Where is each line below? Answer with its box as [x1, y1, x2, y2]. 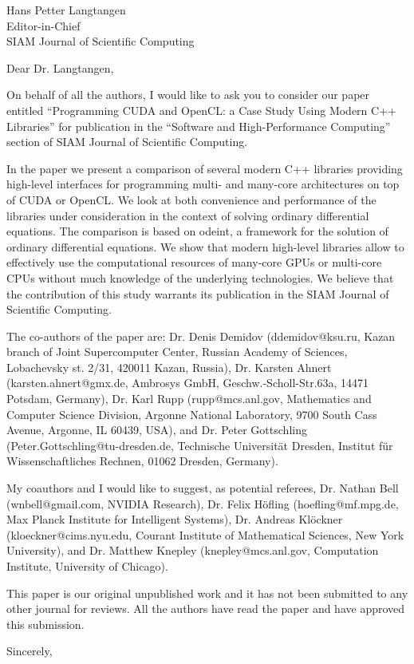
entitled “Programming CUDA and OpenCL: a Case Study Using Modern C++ [6, 101, 396, 118]
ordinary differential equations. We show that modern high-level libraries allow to [6, 238, 404, 255]
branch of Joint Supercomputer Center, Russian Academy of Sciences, [6, 343, 348, 360]
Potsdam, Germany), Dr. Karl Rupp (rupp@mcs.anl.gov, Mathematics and [6, 390, 372, 407]
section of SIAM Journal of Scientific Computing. [6, 133, 248, 150]
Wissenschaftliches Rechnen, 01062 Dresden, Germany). [6, 453, 278, 469]
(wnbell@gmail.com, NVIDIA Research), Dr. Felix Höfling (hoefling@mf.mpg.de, [6, 495, 399, 512]
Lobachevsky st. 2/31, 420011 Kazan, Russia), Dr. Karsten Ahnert [6, 358, 332, 375]
